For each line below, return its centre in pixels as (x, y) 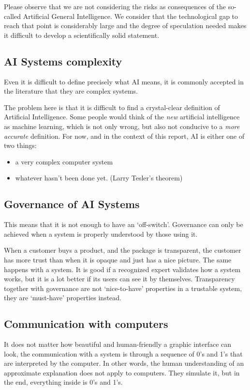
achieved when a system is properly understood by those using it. (101, 234)
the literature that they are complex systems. (71, 91)
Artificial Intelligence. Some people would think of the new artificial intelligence (122, 117)
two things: (20, 145)
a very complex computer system (64, 161)
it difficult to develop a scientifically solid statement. (82, 35)
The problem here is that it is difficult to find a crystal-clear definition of (112, 107)
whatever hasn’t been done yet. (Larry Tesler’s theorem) (99, 178)
